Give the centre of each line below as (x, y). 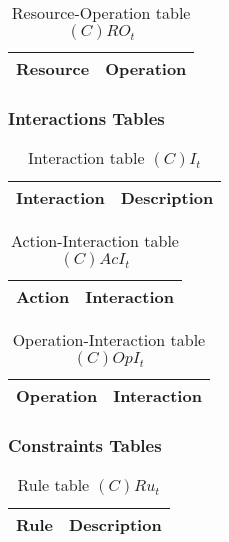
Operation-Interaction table (109, 340)
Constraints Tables (85, 445)
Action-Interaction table (94, 241)
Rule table (53, 485)
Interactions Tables (86, 117)
